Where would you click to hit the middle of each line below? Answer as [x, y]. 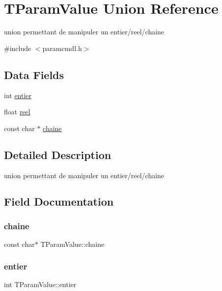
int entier [18, 95]
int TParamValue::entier [40, 284]
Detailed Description [58, 154]
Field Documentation [59, 201]
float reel [17, 112]
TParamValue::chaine [72, 244]
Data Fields [34, 74]
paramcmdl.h [62, 48]
